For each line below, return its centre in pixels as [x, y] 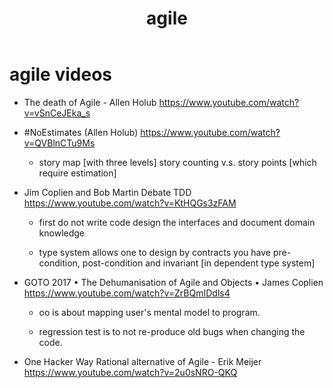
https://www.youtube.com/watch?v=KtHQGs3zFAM [130, 203]
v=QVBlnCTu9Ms [59, 143]
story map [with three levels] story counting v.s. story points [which [177, 162]
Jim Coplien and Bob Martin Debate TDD [107, 192]
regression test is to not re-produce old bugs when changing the [172, 331]
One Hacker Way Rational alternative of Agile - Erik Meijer [142, 361]
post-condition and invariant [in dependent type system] [199, 263]
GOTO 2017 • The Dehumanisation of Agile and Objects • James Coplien [173, 282]
